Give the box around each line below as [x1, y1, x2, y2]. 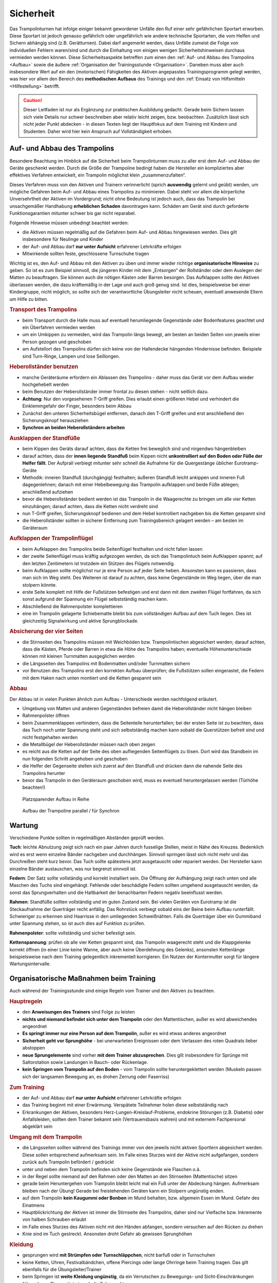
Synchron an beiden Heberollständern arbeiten [22, 424, 125, 431]
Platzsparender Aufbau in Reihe [22, 796, 90, 802]
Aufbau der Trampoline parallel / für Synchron [22, 808, 120, 814]
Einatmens [22, 1202, 45, 1208]
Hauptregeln [9, 998, 43, 1005]
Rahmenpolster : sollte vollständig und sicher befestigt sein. [9, 929, 136, 936]
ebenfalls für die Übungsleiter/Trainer [22, 1266, 102, 1272]
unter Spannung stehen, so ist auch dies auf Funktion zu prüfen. [9, 920, 146, 926]
